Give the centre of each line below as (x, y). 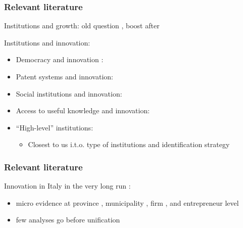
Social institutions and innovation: (69, 93)
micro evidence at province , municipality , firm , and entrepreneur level (127, 202)
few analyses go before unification (68, 220)
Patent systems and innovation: (64, 76)
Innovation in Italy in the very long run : (67, 186)
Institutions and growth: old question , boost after (82, 26)
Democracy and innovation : (60, 59)
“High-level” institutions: (55, 127)
